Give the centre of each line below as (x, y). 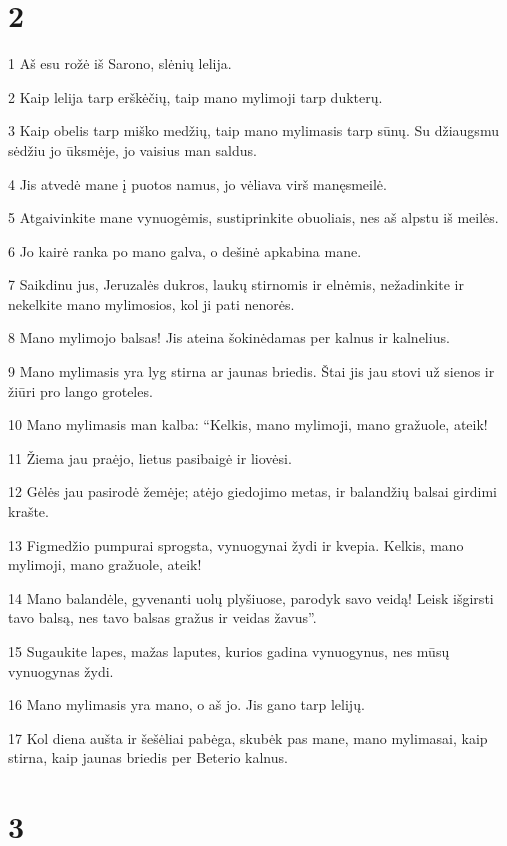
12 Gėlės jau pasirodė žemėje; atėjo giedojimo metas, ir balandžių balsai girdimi (252, 491)
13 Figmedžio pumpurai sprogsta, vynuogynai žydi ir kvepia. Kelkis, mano (236, 544)
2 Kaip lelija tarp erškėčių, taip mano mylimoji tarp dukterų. (195, 96)
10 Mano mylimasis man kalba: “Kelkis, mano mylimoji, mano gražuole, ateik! (248, 424)
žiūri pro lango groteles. (80, 390)
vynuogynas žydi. (61, 670)
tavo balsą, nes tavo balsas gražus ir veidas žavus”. (162, 617)
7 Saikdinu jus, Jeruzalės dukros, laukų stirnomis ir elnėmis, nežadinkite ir (236, 284)
